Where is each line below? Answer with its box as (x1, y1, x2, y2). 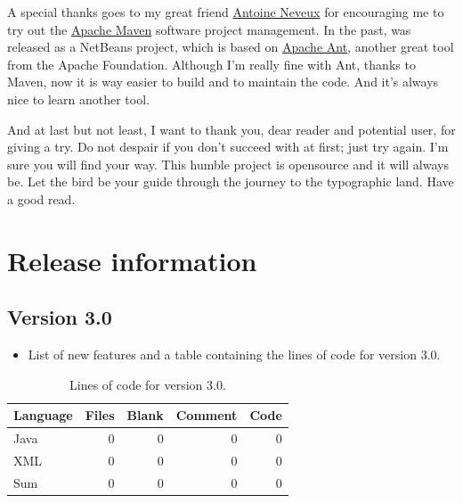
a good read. (7, 189, 76, 208)
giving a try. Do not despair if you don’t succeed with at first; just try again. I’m (7, 137, 449, 156)
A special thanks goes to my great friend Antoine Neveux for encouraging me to (7, 3, 444, 21)
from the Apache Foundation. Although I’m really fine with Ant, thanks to (7, 54, 416, 73)
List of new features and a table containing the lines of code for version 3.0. (28, 345, 441, 364)
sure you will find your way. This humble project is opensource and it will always (7, 154, 449, 173)
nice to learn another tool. (7, 89, 150, 108)
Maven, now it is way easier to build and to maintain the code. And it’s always (7, 72, 439, 91)
